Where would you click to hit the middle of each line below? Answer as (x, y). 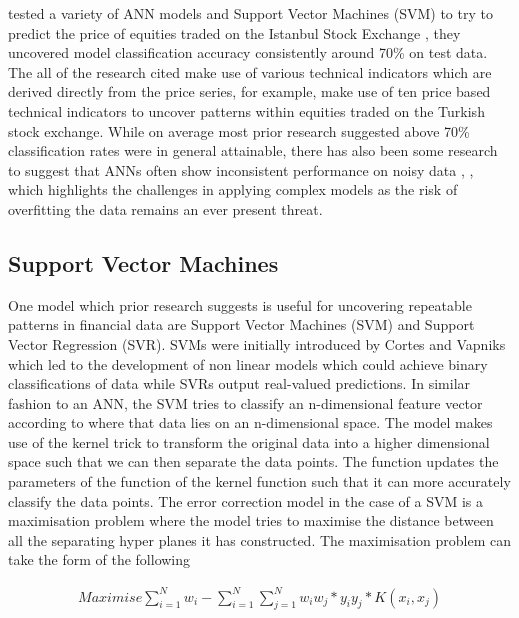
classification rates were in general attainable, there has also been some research (253, 150)
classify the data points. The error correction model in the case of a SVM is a (245, 500)
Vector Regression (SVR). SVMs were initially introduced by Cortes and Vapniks (257, 343)
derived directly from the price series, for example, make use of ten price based (249, 91)
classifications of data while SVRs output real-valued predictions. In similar (239, 383)
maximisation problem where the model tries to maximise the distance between (251, 520)
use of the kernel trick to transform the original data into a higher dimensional (249, 441)
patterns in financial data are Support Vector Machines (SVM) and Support (241, 324)
